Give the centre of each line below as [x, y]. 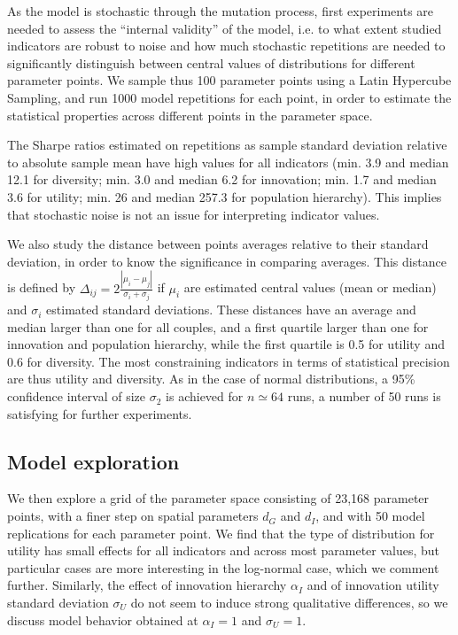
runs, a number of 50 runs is [364, 396]
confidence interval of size [77, 396]
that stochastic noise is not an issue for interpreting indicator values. [194, 214]
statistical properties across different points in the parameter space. [190, 115]
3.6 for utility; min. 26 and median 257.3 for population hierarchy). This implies [225, 196]
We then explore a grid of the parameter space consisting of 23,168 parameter [218, 498]
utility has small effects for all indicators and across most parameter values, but [224, 550]
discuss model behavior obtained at [103, 620]
